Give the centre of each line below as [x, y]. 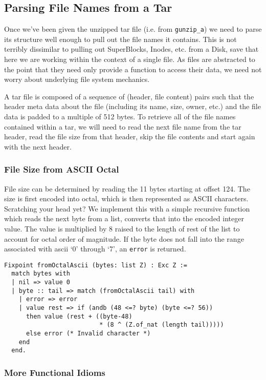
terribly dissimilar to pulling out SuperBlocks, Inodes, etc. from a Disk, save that [131, 49]
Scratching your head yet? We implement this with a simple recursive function [127, 208]
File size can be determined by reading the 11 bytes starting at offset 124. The [127, 188]
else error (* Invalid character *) [88, 334]
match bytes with [41, 274]
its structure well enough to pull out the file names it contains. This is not [120, 39]
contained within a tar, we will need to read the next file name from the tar [123, 126]
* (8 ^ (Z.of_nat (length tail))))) [162, 325]
